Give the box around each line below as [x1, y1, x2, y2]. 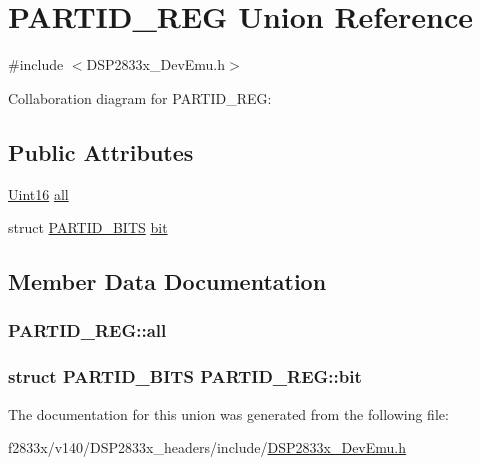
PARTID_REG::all [8, 318, 167, 343]
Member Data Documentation [8, 266, 327, 297]
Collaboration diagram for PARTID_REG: [8, 87, 272, 108]
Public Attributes [8, 136, 194, 167]
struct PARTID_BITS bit [8, 217, 168, 238]
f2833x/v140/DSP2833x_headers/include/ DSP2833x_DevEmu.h [8, 437, 407, 458]
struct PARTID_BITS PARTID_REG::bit [8, 364, 362, 389]
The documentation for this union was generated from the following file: [8, 403, 449, 424]
